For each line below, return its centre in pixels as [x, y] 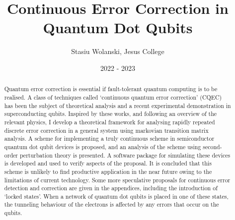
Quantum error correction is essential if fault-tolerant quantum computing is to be [111, 89]
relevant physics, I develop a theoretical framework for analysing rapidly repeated [110, 122]
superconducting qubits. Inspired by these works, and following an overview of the [111, 114]
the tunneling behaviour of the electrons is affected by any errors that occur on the [112, 204]
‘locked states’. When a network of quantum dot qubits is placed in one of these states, [116, 196]
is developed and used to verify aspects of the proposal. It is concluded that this [108, 163]
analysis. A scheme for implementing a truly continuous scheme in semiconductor [109, 138]
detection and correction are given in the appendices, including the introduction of [111, 188]
